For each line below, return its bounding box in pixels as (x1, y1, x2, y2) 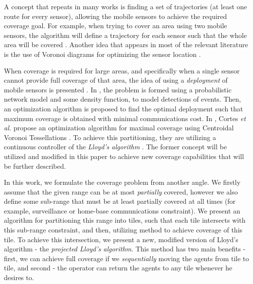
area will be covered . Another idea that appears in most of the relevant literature (4, 39, 248, 50)
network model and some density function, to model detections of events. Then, (4, 94, 241, 104)
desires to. (4, 272, 34, 283)
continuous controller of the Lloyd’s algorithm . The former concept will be (4, 142, 227, 152)
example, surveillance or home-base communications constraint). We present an (4, 205, 240, 215)
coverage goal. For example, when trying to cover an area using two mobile (4, 20, 227, 31)
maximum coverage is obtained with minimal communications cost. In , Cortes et (4, 113, 246, 123)
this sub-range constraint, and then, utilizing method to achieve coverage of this (4, 225, 243, 235)
